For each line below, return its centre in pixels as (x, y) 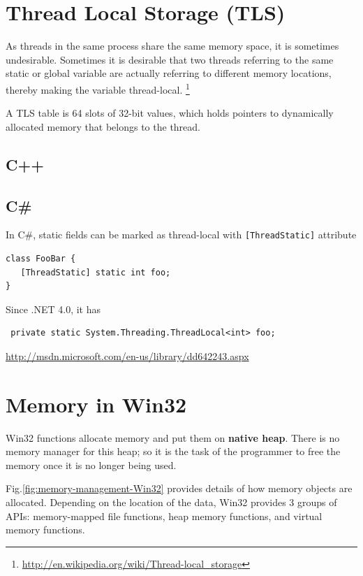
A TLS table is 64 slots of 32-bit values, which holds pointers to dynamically (170, 113)
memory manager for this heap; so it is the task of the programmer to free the (173, 451)
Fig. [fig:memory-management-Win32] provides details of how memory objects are (179, 488)
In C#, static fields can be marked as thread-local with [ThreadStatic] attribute (181, 235)
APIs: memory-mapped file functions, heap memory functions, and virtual (164, 516)
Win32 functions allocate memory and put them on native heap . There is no (173, 437)
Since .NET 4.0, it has (53, 309)
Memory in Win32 (96, 404)
